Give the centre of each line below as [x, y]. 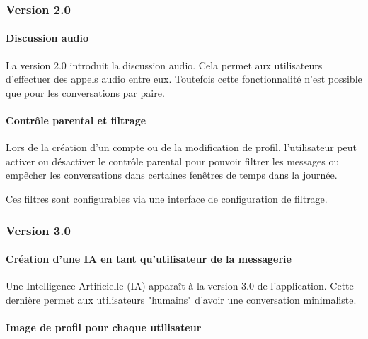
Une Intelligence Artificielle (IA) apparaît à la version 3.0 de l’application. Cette [180, 286]
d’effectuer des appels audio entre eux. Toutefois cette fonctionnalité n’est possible [184, 79]
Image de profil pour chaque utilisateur [104, 327]
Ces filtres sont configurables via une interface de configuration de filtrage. [167, 198]
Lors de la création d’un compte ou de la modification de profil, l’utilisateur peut [181, 147]
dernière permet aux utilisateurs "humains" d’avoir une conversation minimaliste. [181, 299]
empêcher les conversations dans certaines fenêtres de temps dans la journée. [172, 175]
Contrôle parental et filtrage [76, 120]
